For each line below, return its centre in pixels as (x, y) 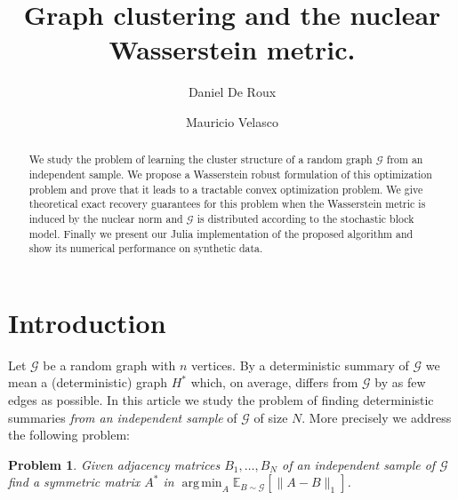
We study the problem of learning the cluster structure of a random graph (201, 159)
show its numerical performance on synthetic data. (146, 248)
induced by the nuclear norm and (106, 218)
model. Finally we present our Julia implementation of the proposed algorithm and (221, 233)
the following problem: (69, 435)
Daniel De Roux (232, 92)
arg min (202, 484)
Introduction (87, 322)
